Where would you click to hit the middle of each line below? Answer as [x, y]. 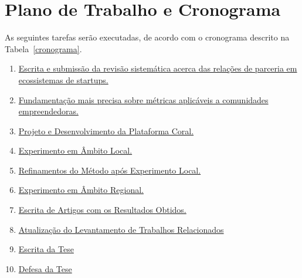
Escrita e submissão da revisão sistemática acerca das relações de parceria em [158, 68]
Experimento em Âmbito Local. [75, 150]
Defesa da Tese [45, 268]
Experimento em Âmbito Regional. [81, 190]
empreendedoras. [48, 111]
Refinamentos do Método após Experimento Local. [110, 170]
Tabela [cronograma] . [43, 48]
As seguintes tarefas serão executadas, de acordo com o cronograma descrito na [147, 37]
